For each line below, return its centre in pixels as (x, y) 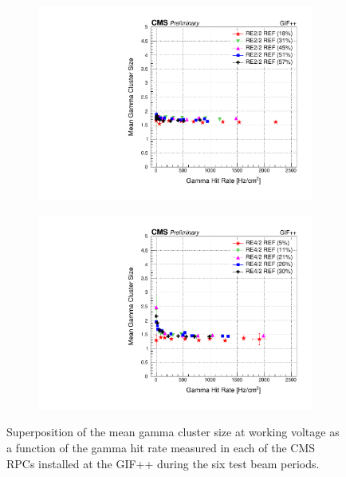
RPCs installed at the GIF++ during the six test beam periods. (163, 463)
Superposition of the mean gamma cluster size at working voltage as (173, 432)
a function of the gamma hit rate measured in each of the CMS (161, 447)
